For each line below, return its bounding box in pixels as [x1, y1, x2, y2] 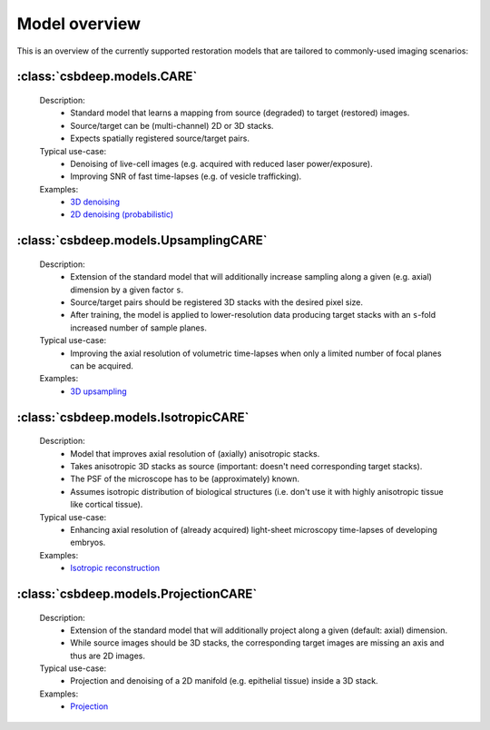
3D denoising [70, 196, 121, 208]
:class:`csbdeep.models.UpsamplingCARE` [16, 232, 268, 249]
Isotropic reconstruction [70, 563, 161, 574]
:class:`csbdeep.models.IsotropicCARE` [16, 409, 250, 425]
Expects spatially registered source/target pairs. [70, 133, 250, 144]
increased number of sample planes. [70, 322, 208, 333]
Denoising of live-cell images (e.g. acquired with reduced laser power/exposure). [70, 158, 373, 169]
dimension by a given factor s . [70, 284, 184, 295]
